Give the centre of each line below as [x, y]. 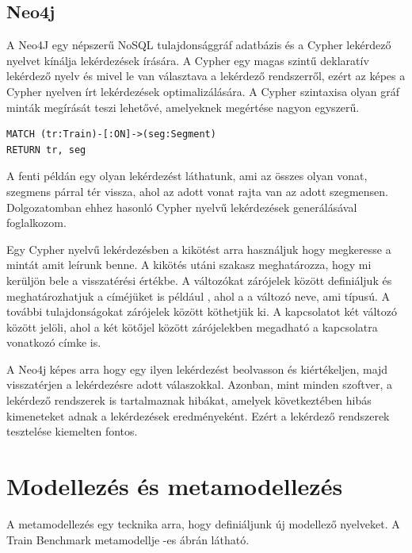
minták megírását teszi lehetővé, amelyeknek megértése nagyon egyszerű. [183, 107]
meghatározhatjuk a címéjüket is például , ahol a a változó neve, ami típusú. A [198, 296]
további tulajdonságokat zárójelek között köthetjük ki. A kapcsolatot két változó [202, 311]
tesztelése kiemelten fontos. [72, 431]
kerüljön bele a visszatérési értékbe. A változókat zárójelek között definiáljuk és [199, 280]
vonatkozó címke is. [54, 342]
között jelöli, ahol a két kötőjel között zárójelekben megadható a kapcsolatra [192, 326]
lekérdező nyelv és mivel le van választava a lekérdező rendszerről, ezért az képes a [206, 76]
